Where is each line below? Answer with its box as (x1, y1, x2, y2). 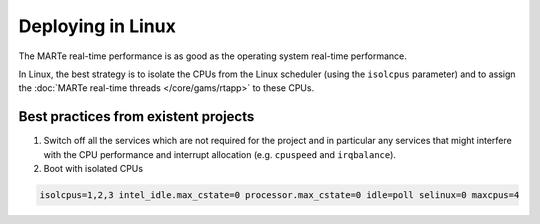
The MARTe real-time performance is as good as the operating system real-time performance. (18, 50, 407, 62)
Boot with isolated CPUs (43, 163, 144, 175)
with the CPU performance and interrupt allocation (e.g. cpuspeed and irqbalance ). (43, 148, 397, 160)
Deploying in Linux (18, 15, 177, 37)
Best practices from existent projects (18, 108, 255, 125)
